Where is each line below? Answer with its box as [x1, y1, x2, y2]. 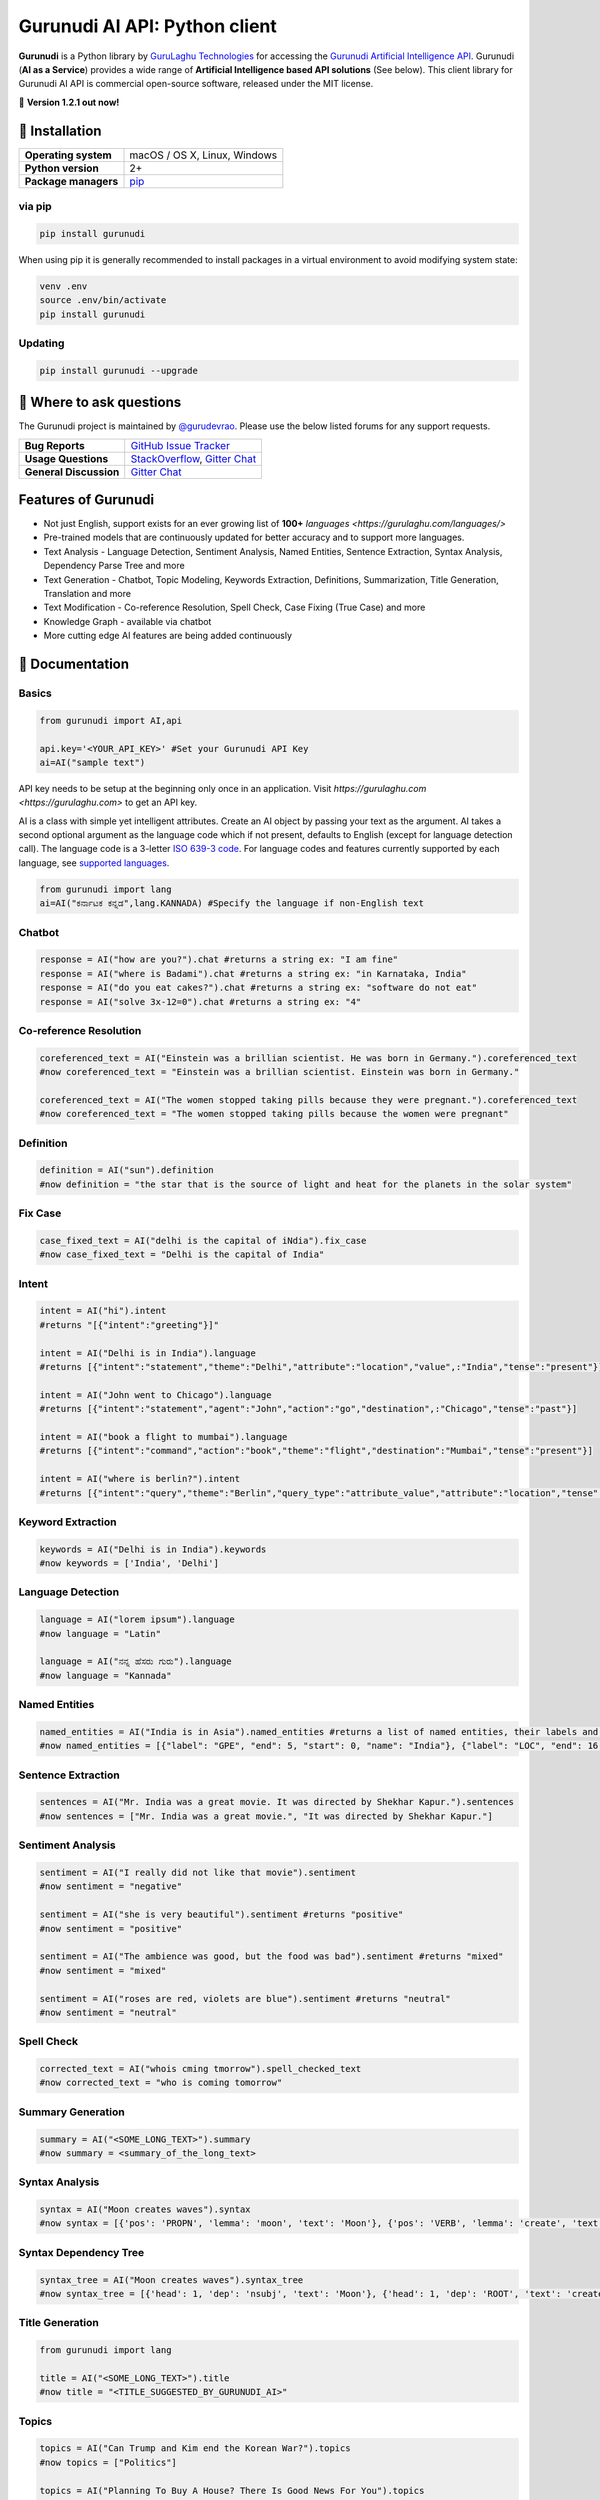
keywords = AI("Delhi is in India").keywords [39, 1543, 267, 1555]
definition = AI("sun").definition [39, 1165, 214, 1176]
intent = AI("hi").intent [39, 1305, 167, 1317]
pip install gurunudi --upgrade [39, 365, 199, 376]
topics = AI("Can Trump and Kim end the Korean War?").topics [39, 2443, 351, 2454]
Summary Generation [18, 2105, 125, 2119]
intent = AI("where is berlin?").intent [39, 1473, 240, 1485]
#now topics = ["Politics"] [39, 2456, 177, 2468]
